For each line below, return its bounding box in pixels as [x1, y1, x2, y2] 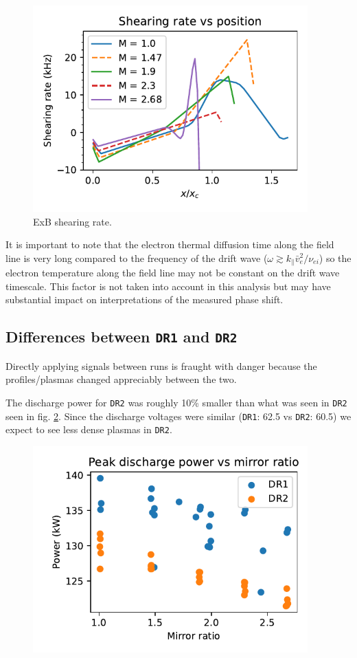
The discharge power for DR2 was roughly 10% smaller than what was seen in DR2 [5, 395, 347, 409]
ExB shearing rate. [33, 214, 112, 228]
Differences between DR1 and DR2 [5, 326, 238, 347]
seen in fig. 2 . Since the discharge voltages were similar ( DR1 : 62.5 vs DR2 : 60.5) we [5, 408, 352, 423]
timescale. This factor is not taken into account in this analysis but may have [5, 278, 331, 293]
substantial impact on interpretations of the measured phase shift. [5, 292, 284, 307]
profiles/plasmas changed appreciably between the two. [5, 372, 237, 386]
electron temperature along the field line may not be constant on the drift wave [5, 265, 340, 280]
